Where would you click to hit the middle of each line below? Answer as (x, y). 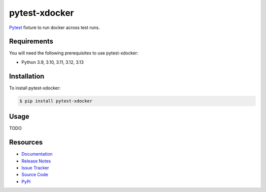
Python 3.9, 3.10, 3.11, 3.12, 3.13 (52, 62)
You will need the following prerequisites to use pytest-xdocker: (74, 53)
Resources (26, 142)
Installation (27, 76)
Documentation (37, 154)
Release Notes (36, 161)
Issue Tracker (35, 167)
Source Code (35, 175)
